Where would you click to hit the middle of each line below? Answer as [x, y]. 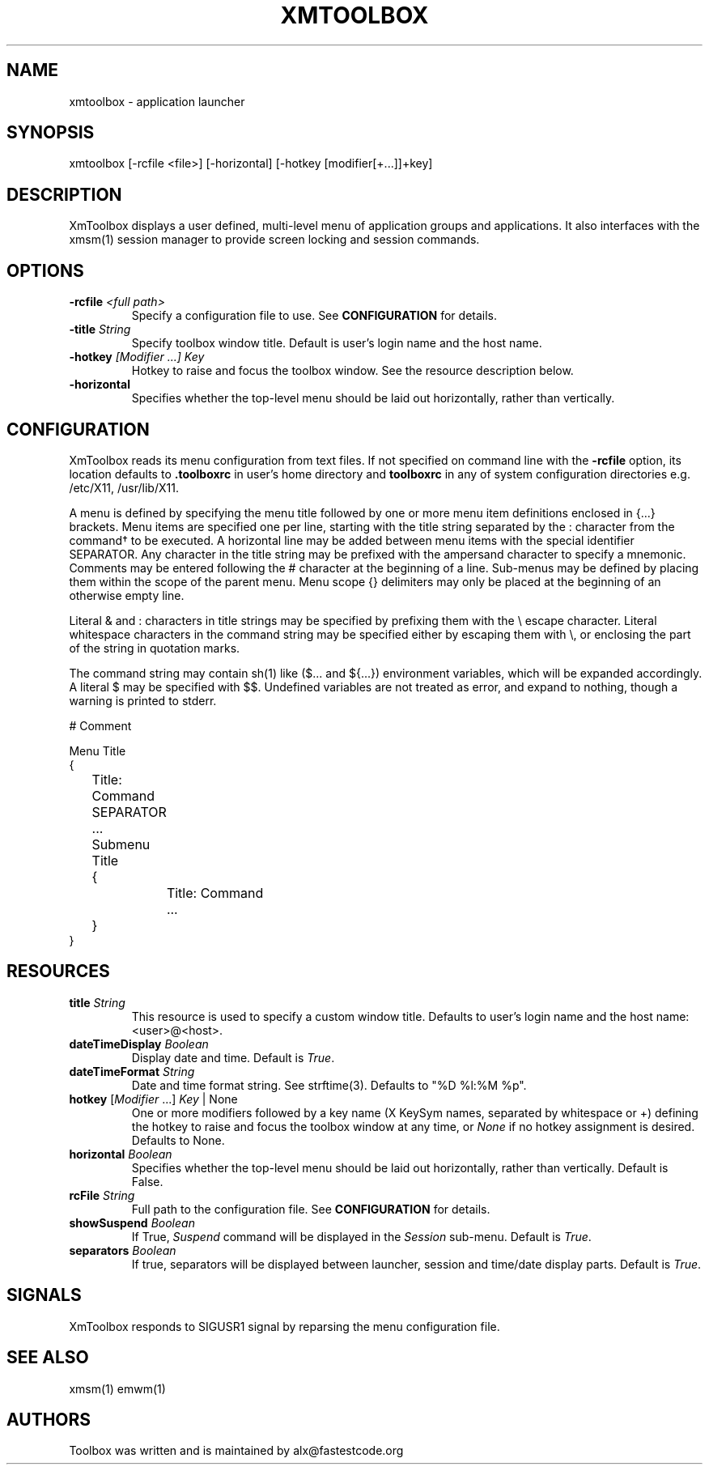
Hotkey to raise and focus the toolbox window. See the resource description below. [352, 371]
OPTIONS [45, 270]
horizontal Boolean [121, 1154]
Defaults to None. [178, 1140]
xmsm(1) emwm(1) [117, 1388]
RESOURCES [58, 971]
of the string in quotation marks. [155, 648]
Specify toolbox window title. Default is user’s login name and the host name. [337, 343]
